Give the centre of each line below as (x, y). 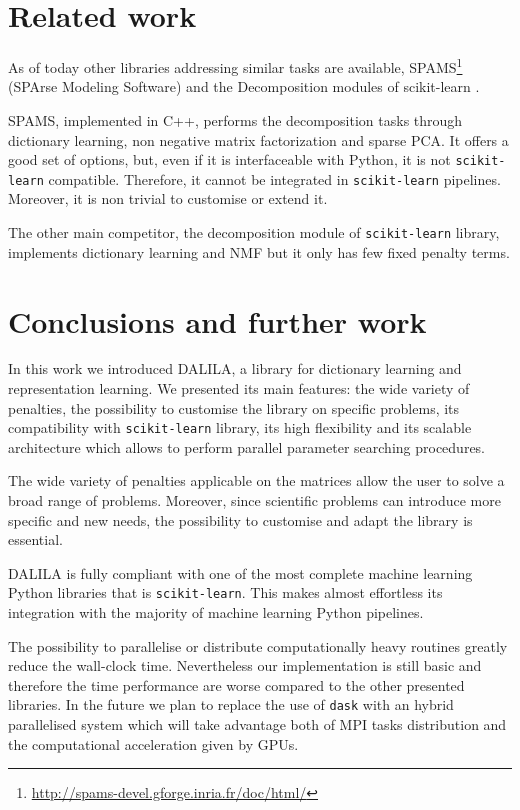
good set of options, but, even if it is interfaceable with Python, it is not (229, 159)
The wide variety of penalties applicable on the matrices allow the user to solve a (256, 480)
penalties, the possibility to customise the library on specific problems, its (234, 407)
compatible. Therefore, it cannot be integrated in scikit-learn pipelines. (274, 178)
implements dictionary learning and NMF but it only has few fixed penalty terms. (259, 251)
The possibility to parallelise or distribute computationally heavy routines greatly (258, 645)
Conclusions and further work (217, 320)
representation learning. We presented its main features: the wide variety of (239, 388)
